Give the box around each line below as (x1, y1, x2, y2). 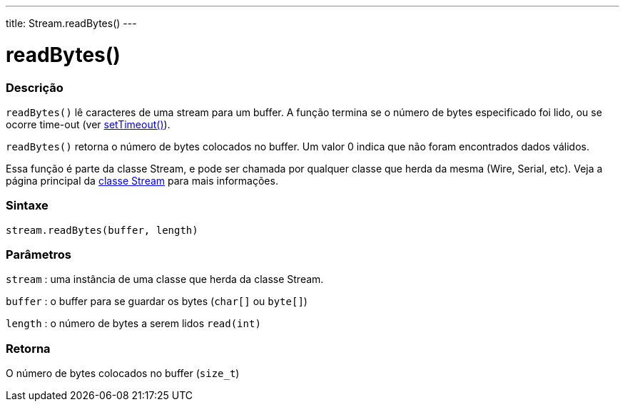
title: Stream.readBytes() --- (6, 17, 137, 29)
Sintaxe (6, 198, 49, 213)
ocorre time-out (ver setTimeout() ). (6, 118, 171, 130)
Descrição (6, 80, 63, 95)
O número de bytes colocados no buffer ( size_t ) (6, 367, 240, 380)
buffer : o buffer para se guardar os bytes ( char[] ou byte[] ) (6, 295, 308, 308)
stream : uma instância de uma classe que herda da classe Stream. (6, 273, 324, 286)
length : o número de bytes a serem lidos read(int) (6, 317, 261, 330)
